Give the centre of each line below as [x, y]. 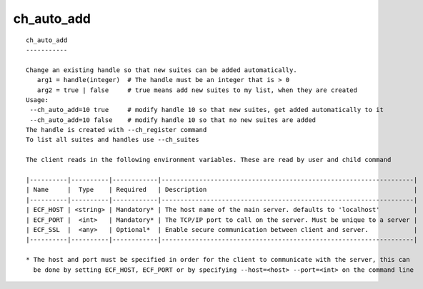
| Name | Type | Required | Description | [222, 190]
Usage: [38, 100]
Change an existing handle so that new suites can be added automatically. [161, 70]
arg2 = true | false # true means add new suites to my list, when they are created [197, 90]
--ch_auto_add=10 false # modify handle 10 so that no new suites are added [173, 120]
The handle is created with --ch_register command [116, 130]
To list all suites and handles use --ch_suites [113, 140]
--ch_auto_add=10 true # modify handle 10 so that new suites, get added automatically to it [206, 110]
